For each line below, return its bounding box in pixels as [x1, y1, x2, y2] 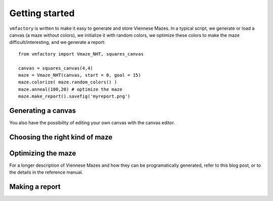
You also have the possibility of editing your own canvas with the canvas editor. [9, 119, 175, 126]
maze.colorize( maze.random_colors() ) [18, 79, 117, 85]
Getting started [9, 8, 75, 19]
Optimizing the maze [9, 149, 76, 158]
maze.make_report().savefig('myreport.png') [18, 93, 131, 99]
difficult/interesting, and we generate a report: [9, 39, 106, 45]
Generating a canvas [9, 106, 76, 115]
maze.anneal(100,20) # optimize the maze [18, 86, 122, 92]
